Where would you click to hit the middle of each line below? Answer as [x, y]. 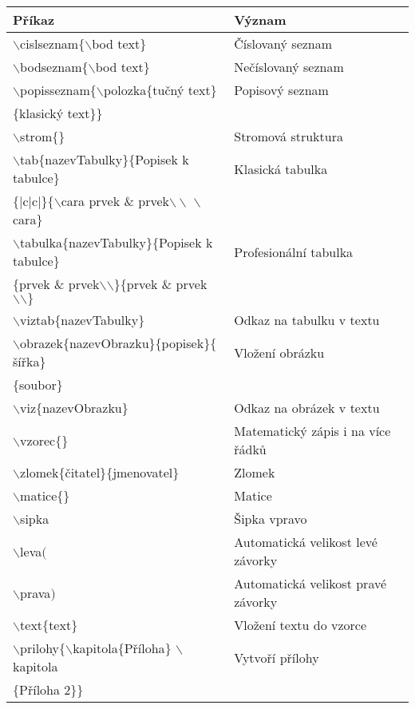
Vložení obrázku [279, 352]
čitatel [83, 472]
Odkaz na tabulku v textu [307, 320]
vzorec [38, 440]
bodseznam [51, 67]
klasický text [55, 113]
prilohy [40, 648]
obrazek [41, 343]
